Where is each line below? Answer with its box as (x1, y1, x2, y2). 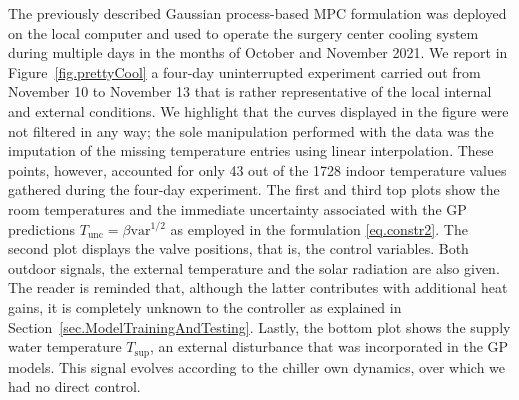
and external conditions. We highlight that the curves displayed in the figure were (8, 100, 509, 121)
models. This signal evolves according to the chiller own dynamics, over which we (8, 356, 506, 377)
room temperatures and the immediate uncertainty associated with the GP (8, 198, 467, 219)
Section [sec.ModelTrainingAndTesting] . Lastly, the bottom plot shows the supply (8, 316, 511, 337)
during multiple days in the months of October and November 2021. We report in (8, 42, 508, 63)
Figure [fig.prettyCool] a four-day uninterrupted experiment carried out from (8, 61, 481, 82)
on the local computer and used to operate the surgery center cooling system (8, 22, 479, 43)
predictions (8, 218, 76, 239)
